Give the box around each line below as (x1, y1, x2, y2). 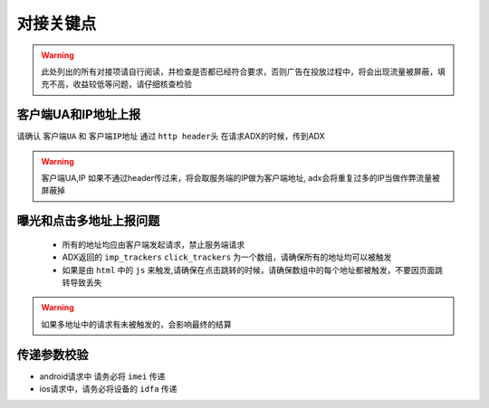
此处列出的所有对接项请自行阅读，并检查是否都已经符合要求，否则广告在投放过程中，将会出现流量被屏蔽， (41, 66, 438, 77)
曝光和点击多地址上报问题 (16, 213, 160, 229)
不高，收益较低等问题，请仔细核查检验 (48, 79, 192, 90)
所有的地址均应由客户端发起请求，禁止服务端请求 (62, 239, 244, 250)
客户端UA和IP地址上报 (16, 107, 141, 122)
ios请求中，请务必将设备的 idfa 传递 (39, 384, 177, 394)
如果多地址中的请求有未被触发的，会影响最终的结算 (41, 318, 232, 329)
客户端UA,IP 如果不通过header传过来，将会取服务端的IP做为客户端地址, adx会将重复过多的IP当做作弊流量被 (41, 173, 441, 184)
